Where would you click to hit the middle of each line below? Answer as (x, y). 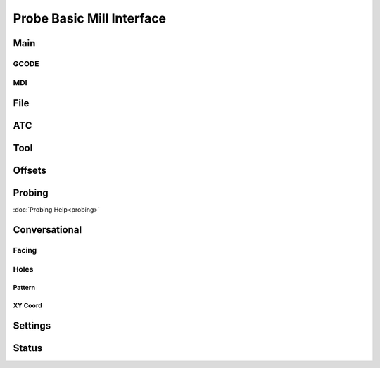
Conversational (47, 230)
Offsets (30, 171)
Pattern (24, 288)
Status (28, 348)
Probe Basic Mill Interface (90, 18)
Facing (25, 250)
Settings (32, 326)
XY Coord (27, 305)
